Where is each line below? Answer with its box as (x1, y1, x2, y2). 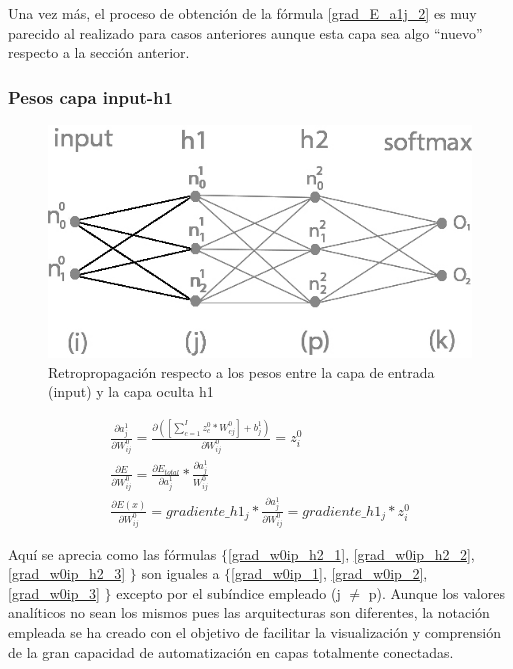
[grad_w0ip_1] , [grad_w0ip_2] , (231, 563, 428, 584)
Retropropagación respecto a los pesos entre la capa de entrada (48, 361, 435, 382)
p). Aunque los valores (368, 582, 505, 603)
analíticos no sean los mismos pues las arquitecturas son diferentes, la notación (8, 602, 490, 623)
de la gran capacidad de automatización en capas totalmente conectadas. (8, 641, 454, 662)
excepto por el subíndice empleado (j (116, 582, 341, 603)
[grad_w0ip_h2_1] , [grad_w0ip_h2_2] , (228, 543, 475, 564)
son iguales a (141, 563, 220, 584)
